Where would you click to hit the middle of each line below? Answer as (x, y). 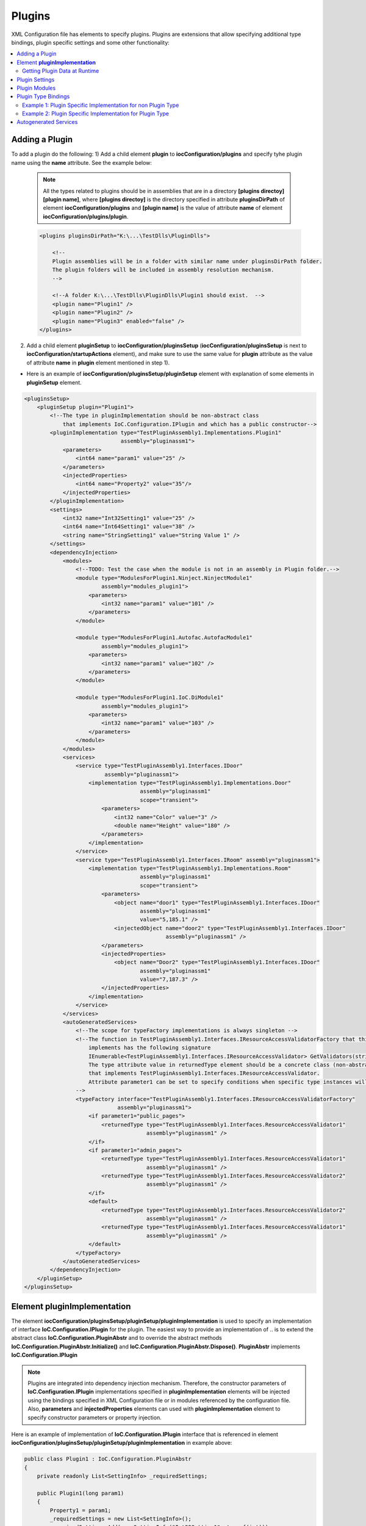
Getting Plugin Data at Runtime (61, 71)
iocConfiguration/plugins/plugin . (86, 216)
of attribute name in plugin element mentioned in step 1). (98, 363)
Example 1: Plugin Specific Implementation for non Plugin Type (101, 105)
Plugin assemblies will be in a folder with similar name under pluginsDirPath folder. (187, 261)
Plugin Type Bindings (43, 96)
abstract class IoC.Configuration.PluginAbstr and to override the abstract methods (117, 1338)
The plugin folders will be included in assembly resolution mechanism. (163, 270)
